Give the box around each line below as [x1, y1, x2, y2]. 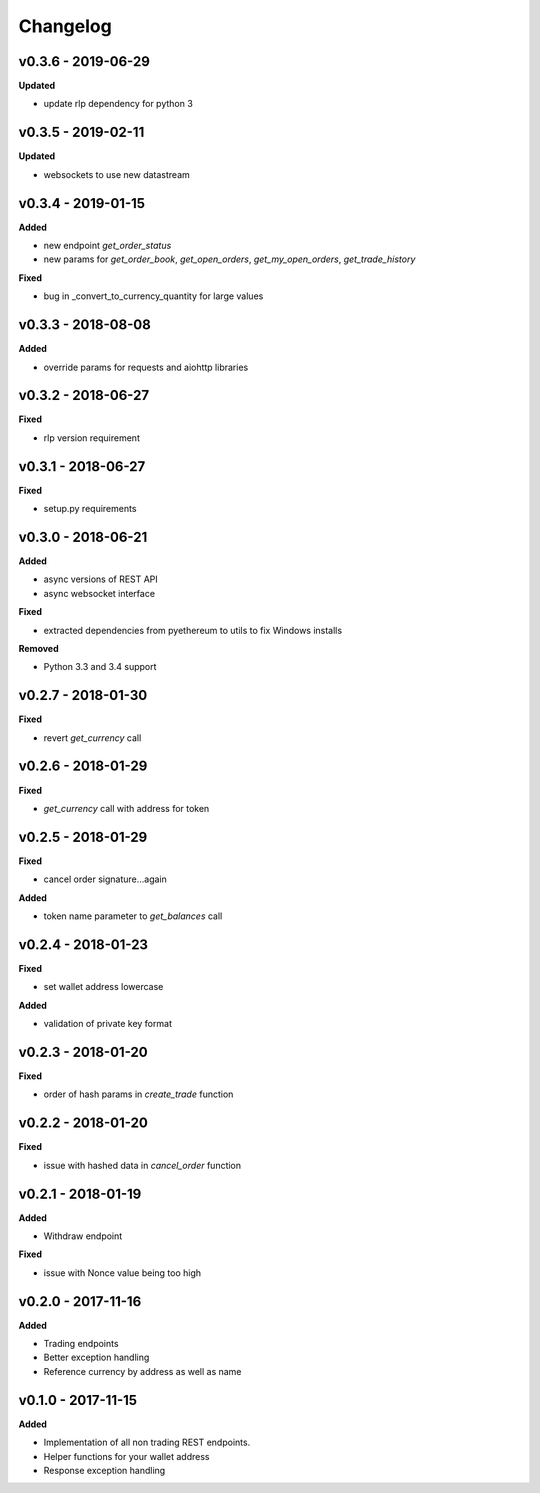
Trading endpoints [43, 1338, 119, 1350]
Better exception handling [43, 1351, 150, 1364]
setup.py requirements [43, 503, 137, 515]
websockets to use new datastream [43, 168, 190, 180]
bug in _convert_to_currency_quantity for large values [43, 290, 264, 302]
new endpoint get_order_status [43, 240, 172, 252]
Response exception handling [43, 1464, 166, 1476]
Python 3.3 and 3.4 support [43, 661, 157, 673]
